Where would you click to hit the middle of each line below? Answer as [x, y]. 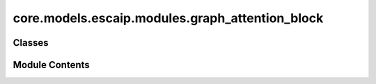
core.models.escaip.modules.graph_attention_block [168, 18]
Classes [31, 43]
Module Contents [51, 65]
